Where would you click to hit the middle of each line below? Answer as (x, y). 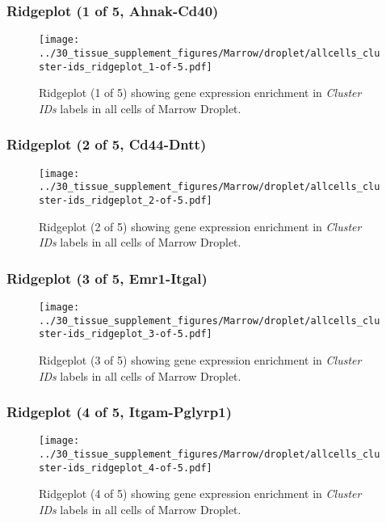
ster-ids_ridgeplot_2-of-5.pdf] (126, 200)
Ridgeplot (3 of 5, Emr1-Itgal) (107, 278)
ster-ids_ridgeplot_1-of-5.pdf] (126, 67)
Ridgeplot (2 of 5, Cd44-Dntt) (107, 144)
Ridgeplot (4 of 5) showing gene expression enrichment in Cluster (200, 493)
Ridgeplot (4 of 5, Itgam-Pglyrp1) (120, 412)
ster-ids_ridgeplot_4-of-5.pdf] (126, 468)
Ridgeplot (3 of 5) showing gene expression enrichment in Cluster (200, 359)
